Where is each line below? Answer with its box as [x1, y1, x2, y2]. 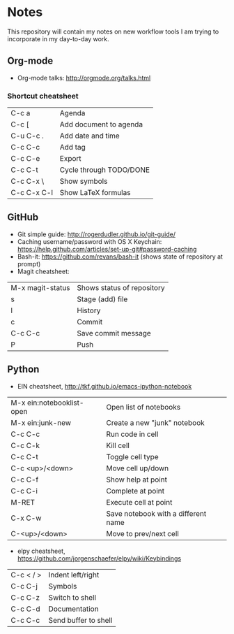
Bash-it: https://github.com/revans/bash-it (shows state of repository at [17, 252, 223, 261]
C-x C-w [10, 513, 42, 523]
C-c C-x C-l [10, 188, 54, 198]
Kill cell [106, 440, 130, 450]
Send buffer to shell [48, 615, 113, 625]
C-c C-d [10, 604, 40, 614]
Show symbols [59, 176, 108, 186]
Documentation [48, 604, 99, 614]
